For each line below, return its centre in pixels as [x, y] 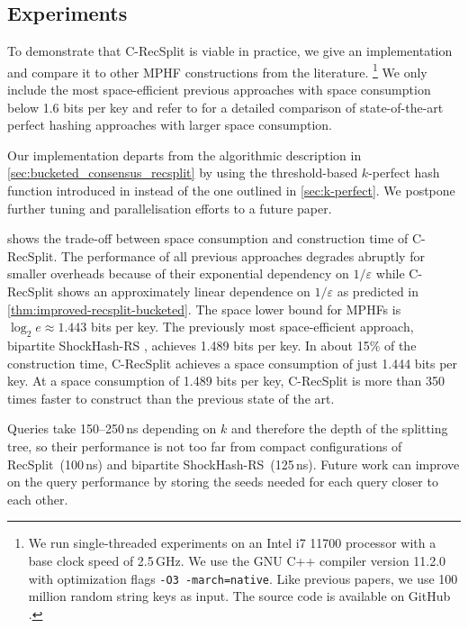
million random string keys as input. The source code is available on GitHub [239, 596]
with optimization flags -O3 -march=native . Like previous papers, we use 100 [243, 578]
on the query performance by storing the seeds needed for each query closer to [223, 482]
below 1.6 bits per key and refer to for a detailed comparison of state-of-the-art [225, 107]
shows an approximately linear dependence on [184, 291]
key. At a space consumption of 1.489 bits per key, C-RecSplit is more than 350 [226, 381]
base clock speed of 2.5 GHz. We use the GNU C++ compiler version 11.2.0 [237, 560]
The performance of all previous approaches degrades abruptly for [243, 255]
